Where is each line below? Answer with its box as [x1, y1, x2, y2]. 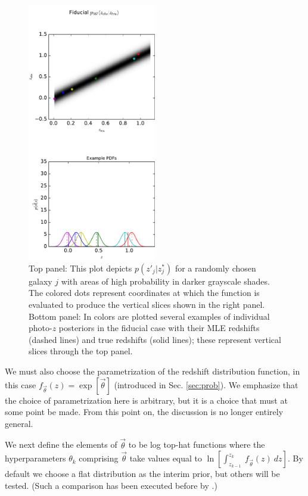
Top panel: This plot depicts [29, 261, 132, 274]
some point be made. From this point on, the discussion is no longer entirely [5, 405, 284, 418]
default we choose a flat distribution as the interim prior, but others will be [5, 467, 280, 480]
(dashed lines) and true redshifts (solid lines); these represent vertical [29, 333, 281, 345]
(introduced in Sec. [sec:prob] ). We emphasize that [114, 378, 298, 391]
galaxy [29, 274, 52, 287]
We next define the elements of [5, 438, 117, 451]
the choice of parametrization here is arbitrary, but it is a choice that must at [5, 394, 288, 406]
